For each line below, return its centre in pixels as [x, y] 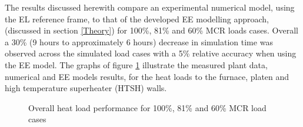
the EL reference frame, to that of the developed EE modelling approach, [137, 19]
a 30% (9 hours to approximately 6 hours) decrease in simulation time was [139, 41]
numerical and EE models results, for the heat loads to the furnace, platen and [147, 76]
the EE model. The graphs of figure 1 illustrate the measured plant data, [136, 64]
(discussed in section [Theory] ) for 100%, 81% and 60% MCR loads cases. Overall [151, 30]
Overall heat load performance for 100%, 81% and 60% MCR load [147, 107]
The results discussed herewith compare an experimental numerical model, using [150, 7]
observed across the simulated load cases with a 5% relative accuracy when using [151, 53]
